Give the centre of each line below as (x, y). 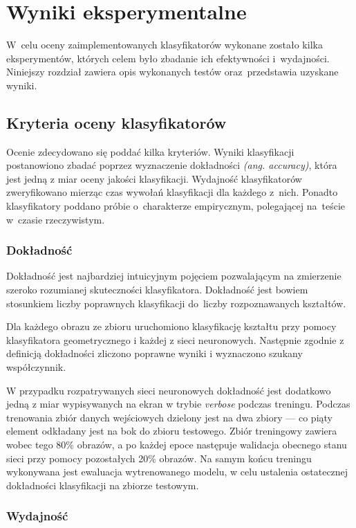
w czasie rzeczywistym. (56, 219)
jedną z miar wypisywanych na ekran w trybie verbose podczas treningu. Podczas (178, 404)
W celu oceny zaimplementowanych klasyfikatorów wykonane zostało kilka (165, 45)
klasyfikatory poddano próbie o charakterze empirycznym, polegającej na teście (176, 206)
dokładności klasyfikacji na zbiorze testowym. (103, 485)
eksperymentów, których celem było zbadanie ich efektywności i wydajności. (168, 58)
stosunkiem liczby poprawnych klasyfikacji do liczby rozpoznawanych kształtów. (176, 303)
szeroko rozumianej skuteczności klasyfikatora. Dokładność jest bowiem (157, 290)
